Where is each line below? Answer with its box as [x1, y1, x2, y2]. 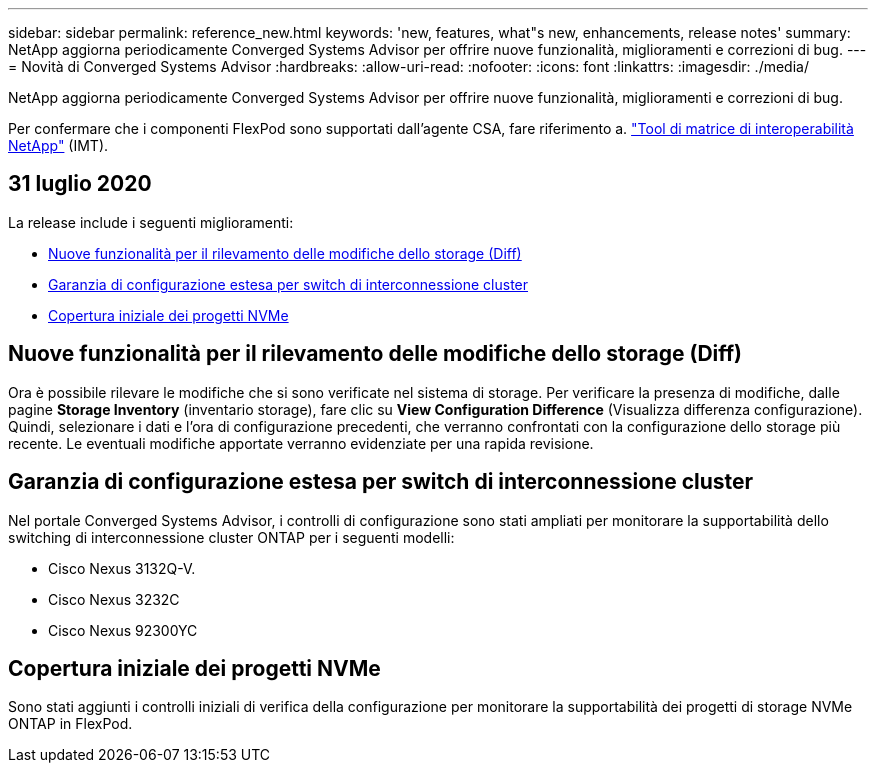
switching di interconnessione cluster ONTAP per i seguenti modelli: [8, 528, 455, 546]
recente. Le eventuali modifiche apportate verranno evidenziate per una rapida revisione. [8, 434, 594, 452]
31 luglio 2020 [8, 171, 152, 197]
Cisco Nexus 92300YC [48, 621, 198, 639]
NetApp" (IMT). [8, 137, 109, 154]
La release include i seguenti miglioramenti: [8, 213, 294, 231]
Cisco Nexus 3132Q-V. [48, 559, 196, 577]
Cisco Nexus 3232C [48, 590, 180, 608]
